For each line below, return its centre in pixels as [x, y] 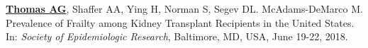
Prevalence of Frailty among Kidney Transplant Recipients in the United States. [180, 22]
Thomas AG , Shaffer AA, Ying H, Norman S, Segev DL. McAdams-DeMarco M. [184, 8]
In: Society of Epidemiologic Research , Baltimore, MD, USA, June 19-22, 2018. [177, 36]
